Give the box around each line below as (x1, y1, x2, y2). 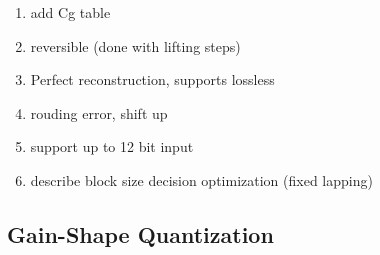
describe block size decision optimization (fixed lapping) (30, 169, 373, 190)
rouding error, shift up (30, 102, 168, 123)
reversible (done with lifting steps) (30, 35, 241, 56)
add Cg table (30, 2, 111, 22)
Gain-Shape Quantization (7, 218, 274, 249)
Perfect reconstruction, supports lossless (30, 69, 275, 90)
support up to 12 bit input (30, 136, 194, 157)
